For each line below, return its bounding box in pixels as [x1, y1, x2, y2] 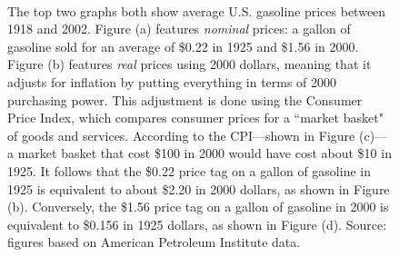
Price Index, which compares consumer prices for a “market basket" [7, 108, 384, 127]
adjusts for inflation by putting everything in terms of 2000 [7, 72, 337, 91]
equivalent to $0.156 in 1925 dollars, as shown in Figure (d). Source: [7, 214, 387, 233]
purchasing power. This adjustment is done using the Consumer [7, 90, 363, 109]
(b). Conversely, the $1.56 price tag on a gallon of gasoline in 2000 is [7, 197, 389, 216]
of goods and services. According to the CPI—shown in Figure [7, 125, 355, 144]
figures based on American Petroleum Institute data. [7, 232, 301, 252]
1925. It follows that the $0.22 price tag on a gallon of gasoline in [7, 161, 371, 180]
